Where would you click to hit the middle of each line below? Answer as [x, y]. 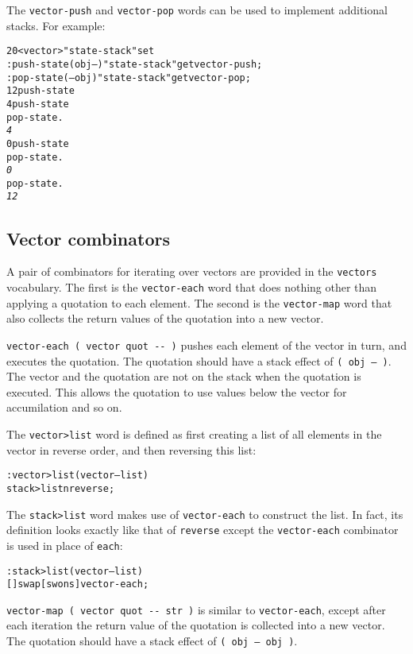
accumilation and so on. [64, 407]
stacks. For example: [56, 25]
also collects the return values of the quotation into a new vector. [165, 318]
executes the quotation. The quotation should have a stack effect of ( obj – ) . [199, 360]
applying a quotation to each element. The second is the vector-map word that [199, 302]
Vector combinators [88, 238]
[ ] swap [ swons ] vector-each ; [78, 584]
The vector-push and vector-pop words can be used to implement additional [197, 10]
